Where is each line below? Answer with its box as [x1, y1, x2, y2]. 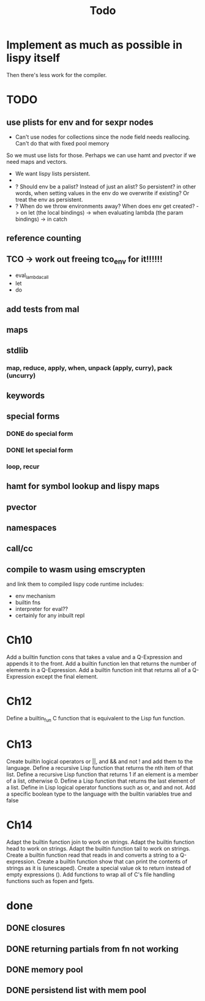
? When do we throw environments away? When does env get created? [15, 202, 195, 210]
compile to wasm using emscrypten [6, 564, 146, 575]
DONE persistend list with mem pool [6, 985, 147, 995]
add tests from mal [6, 304, 80, 314]
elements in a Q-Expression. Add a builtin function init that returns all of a [6, 667, 192, 674]
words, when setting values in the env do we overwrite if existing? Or [15, 189, 190, 196]
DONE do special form [6, 429, 73, 438]
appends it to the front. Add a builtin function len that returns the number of [6, 660, 197, 667]
